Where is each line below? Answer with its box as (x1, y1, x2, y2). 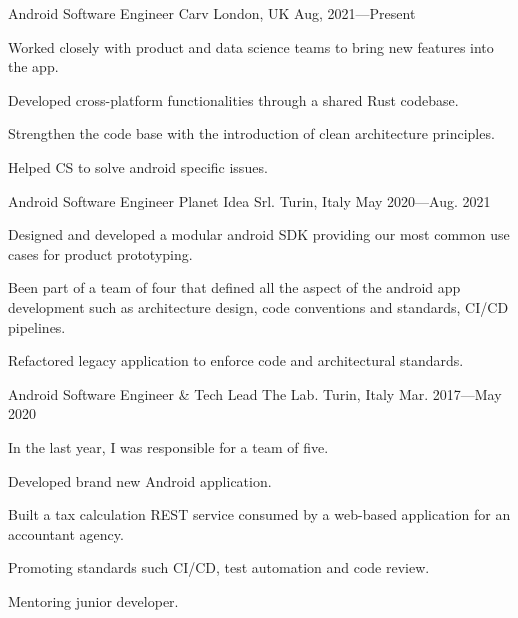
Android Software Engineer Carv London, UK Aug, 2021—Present (8, 3, 416, 23)
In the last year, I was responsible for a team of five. (8, 436, 329, 457)
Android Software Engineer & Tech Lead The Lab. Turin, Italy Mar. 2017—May (8, 383, 502, 404)
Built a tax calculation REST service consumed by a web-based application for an (8, 504, 511, 525)
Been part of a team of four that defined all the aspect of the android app (8, 277, 461, 298)
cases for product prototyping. (8, 243, 193, 264)
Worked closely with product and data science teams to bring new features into (8, 36, 494, 57)
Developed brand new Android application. (8, 470, 272, 491)
